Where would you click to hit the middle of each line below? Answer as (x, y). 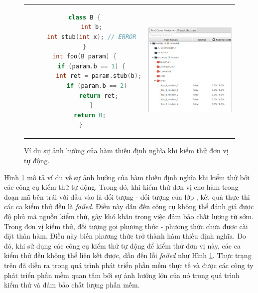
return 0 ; (90, 115)
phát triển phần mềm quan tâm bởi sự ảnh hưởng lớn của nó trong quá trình (122, 275)
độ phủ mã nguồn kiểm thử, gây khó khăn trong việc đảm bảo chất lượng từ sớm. (129, 216)
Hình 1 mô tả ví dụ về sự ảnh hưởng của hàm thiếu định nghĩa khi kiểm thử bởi (127, 177)
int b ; (92, 27)
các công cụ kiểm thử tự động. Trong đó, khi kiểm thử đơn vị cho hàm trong (121, 187)
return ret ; (99, 96)
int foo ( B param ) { (85, 57)
